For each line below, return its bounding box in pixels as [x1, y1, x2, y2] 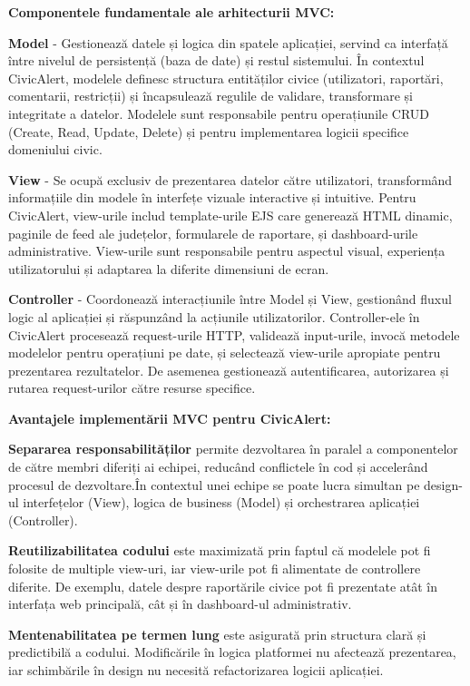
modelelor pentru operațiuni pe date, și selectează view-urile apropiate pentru [8, 343, 441, 362]
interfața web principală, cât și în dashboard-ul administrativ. [8, 594, 352, 613]
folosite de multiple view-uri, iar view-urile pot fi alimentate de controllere [8, 559, 421, 578]
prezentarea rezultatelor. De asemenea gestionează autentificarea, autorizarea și [8, 360, 449, 379]
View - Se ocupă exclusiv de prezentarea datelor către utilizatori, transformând [8, 170, 453, 189]
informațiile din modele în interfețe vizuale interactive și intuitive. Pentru [8, 188, 416, 207]
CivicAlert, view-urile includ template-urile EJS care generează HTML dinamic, [8, 205, 453, 224]
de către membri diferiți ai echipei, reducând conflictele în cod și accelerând [8, 457, 428, 476]
